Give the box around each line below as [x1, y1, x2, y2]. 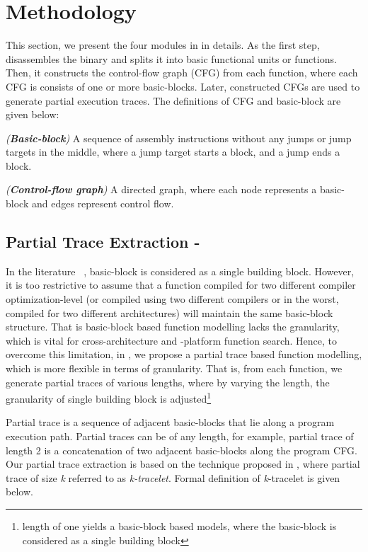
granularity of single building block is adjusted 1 [6, 389, 212, 406]
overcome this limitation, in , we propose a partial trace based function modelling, [6, 347, 362, 362]
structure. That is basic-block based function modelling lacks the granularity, [6, 319, 340, 334]
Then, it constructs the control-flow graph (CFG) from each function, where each [6, 65, 358, 80]
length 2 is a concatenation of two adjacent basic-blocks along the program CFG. [6, 442, 357, 457]
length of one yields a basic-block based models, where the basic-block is [22, 519, 337, 534]
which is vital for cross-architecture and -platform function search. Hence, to [6, 333, 337, 347]
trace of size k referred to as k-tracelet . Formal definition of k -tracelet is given [6, 470, 340, 485]
